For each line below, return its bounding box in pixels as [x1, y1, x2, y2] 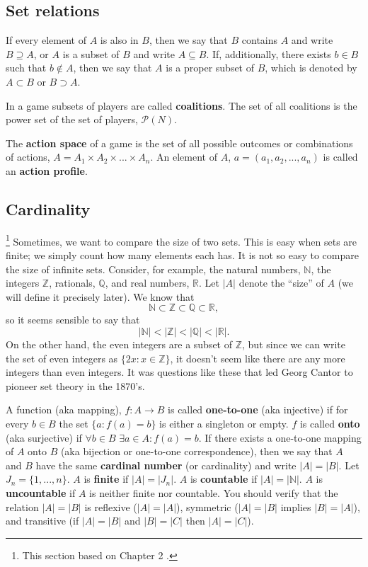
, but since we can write [242, 336, 345, 351]
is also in [100, 33, 139, 47]
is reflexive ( [84, 499, 137, 514]
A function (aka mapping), [6, 402, 122, 417]
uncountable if [6, 485, 76, 500]
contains [241, 33, 278, 47]
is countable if [190, 471, 258, 486]
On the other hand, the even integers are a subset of [6, 336, 232, 351]
